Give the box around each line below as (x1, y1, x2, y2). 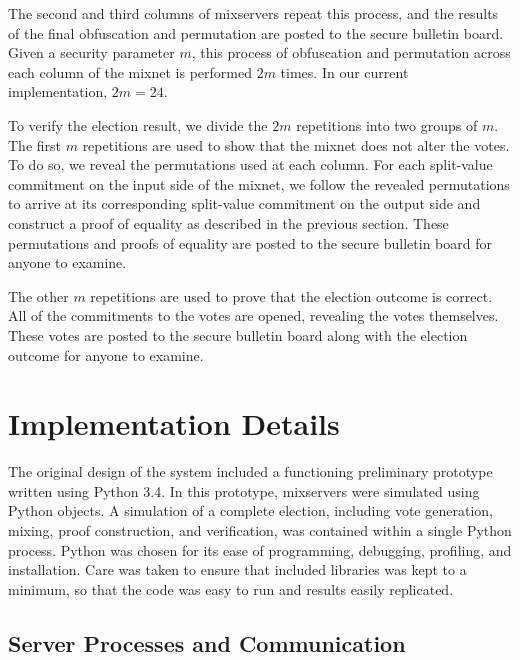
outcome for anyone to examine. (8, 344, 204, 365)
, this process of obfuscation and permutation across (191, 42, 511, 63)
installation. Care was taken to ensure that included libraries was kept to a (8, 559, 467, 580)
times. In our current (280, 61, 409, 82)
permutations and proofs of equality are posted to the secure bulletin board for (8, 232, 492, 253)
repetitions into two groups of (296, 114, 478, 135)
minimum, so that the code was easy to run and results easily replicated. (8, 578, 454, 599)
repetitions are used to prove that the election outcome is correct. (90, 285, 493, 306)
